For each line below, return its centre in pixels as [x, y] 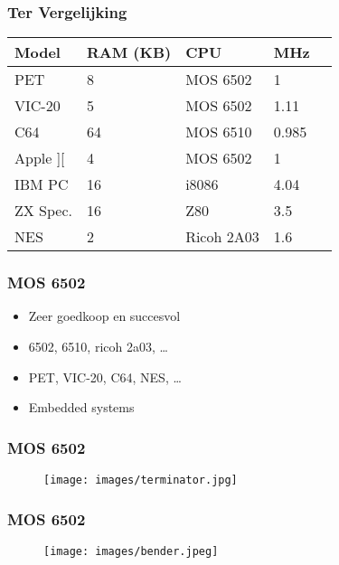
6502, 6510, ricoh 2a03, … [98, 347]
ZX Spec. [44, 211]
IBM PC [42, 184]
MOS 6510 [219, 132]
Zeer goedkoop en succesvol [104, 316]
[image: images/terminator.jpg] [141, 480]
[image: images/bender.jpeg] [131, 551]
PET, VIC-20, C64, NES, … [105, 377]
